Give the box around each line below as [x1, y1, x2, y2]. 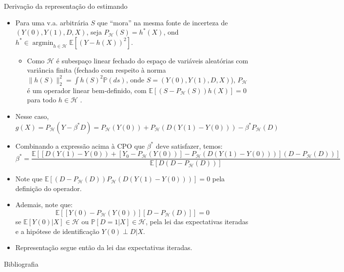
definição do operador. [15, 183, 82, 193]
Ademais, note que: [15, 199, 73, 210]
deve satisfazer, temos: [155, 140, 223, 151]
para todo [27, 95, 57, 105]
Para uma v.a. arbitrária [15, 17, 89, 27]
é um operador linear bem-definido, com [27, 85, 147, 95]
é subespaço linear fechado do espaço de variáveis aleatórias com [56, 55, 248, 65]
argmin [32, 39, 54, 46]
